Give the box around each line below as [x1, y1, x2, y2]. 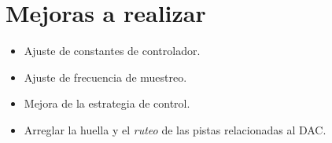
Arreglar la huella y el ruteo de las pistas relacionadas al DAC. [24, 121, 326, 137]
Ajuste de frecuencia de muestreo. [24, 68, 187, 85]
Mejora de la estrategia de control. [24, 95, 190, 112]
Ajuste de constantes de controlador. [24, 42, 201, 59]
